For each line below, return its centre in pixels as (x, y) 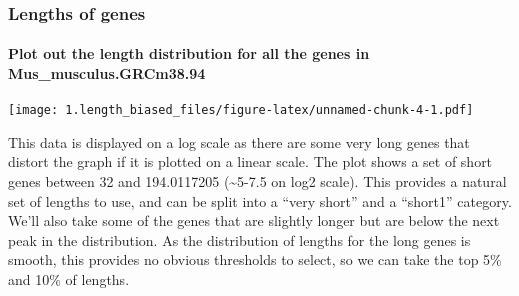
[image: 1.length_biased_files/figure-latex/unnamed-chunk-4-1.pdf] (241, 110)
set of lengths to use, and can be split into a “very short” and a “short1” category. (260, 200)
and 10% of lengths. (69, 279)
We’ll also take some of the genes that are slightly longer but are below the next (254, 220)
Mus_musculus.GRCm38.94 (107, 73)
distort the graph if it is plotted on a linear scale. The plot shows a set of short (250, 161)
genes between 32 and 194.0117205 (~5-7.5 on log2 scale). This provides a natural (257, 181)
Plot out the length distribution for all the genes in (189, 53)
